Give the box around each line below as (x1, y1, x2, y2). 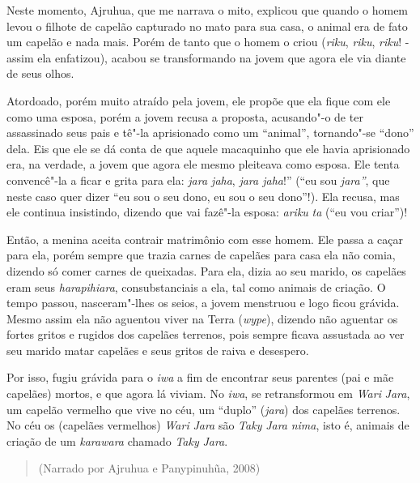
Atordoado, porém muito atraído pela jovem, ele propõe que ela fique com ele (6, 92, 391, 109)
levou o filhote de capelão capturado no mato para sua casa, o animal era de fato (6, 17, 408, 34)
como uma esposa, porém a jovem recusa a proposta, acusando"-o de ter (6, 108, 363, 125)
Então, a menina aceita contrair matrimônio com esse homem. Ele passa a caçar (6, 230, 403, 247)
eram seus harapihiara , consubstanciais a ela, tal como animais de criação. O (6, 278, 386, 295)
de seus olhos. (6, 65, 74, 82)
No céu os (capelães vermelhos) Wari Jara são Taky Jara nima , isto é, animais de (6, 417, 409, 434)
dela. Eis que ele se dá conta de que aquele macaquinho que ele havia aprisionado (6, 139, 410, 156)
